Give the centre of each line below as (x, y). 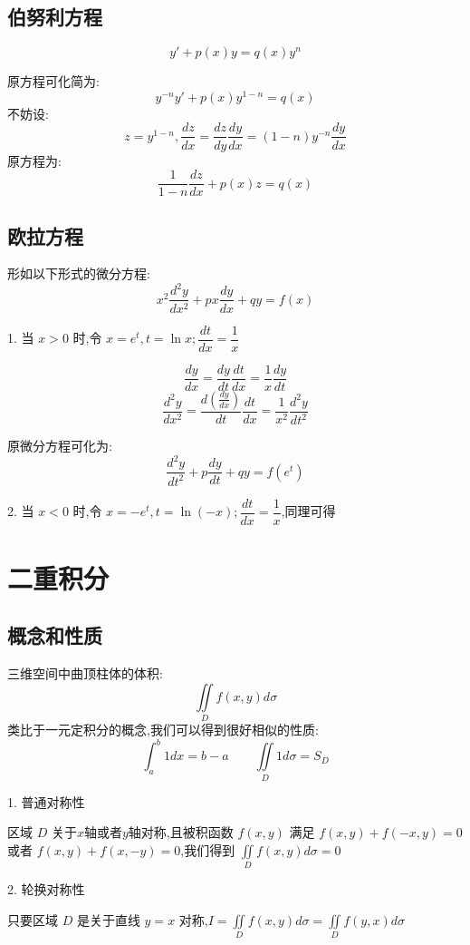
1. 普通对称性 (46, 801)
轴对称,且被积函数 (181, 832)
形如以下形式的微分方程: (79, 273)
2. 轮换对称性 (46, 889)
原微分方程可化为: (60, 446)
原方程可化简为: (53, 81)
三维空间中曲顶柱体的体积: (85, 673)
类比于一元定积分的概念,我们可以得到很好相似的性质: (163, 730)
